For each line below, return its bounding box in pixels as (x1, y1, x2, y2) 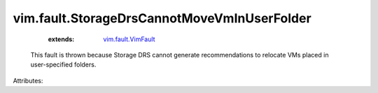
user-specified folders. (30, 60, 97, 69)
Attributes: (13, 76, 43, 85)
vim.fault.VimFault (103, 35, 155, 43)
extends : (48, 35, 75, 43)
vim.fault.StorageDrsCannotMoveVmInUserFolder (13, 10, 311, 26)
